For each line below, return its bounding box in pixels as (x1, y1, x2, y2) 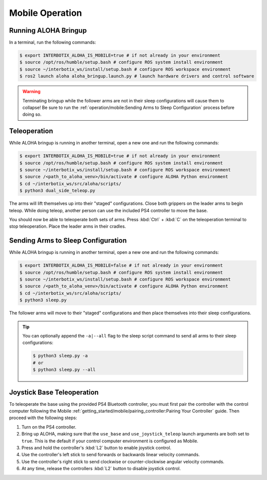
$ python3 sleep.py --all (33, 367, 96, 373)
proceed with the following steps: (9, 415, 78, 421)
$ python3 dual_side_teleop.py (19, 188, 96, 193)
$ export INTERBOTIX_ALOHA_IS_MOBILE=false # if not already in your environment (19, 263, 223, 268)
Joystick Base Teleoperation (9, 388, 99, 396)
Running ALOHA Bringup (9, 26, 87, 35)
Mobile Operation (9, 7, 83, 18)
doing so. (22, 111, 42, 117)
